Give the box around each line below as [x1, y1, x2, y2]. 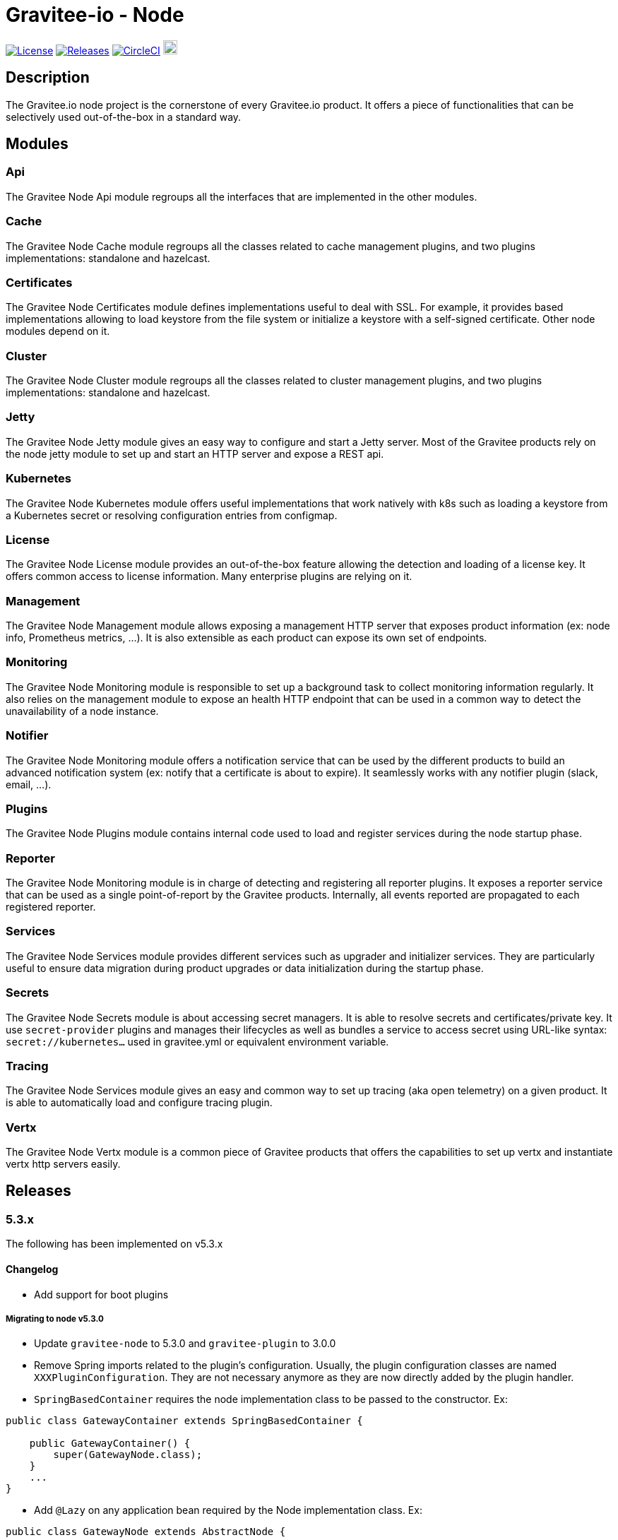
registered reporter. [6, 901, 96, 913]
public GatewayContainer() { [29, 1438, 191, 1450]
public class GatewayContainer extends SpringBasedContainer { [6, 1415, 363, 1427]
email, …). [6, 778, 52, 790]
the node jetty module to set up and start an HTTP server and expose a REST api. [6, 447, 384, 460]
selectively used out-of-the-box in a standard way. [6, 110, 242, 123]
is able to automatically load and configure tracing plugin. [6, 1096, 273, 1109]
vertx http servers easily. [6, 1158, 121, 1171]
